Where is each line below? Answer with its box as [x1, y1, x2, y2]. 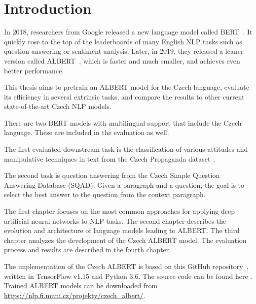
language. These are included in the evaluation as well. [4, 127, 169, 137]
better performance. [4, 65, 64, 75]
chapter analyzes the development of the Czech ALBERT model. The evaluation [4, 235, 247, 245]
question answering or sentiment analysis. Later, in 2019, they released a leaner [4, 46, 244, 56]
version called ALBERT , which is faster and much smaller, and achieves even [4, 55, 240, 66]
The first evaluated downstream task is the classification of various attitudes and [4, 144, 248, 154]
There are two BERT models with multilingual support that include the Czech [4, 117, 242, 128]
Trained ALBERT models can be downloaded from [4, 280, 158, 291]
